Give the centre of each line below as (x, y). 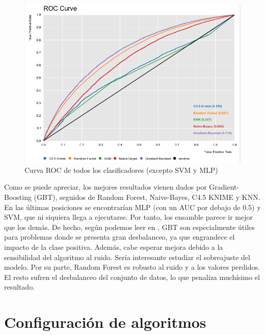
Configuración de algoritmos (105, 322)
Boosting (18, 197)
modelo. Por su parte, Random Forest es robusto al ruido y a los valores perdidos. (132, 267)
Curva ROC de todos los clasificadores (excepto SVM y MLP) (121, 170)
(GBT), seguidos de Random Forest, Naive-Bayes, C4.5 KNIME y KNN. (147, 197)
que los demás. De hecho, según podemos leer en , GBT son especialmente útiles (129, 227)
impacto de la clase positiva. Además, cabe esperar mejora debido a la (114, 247)
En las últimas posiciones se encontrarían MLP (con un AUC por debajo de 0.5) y (132, 207)
